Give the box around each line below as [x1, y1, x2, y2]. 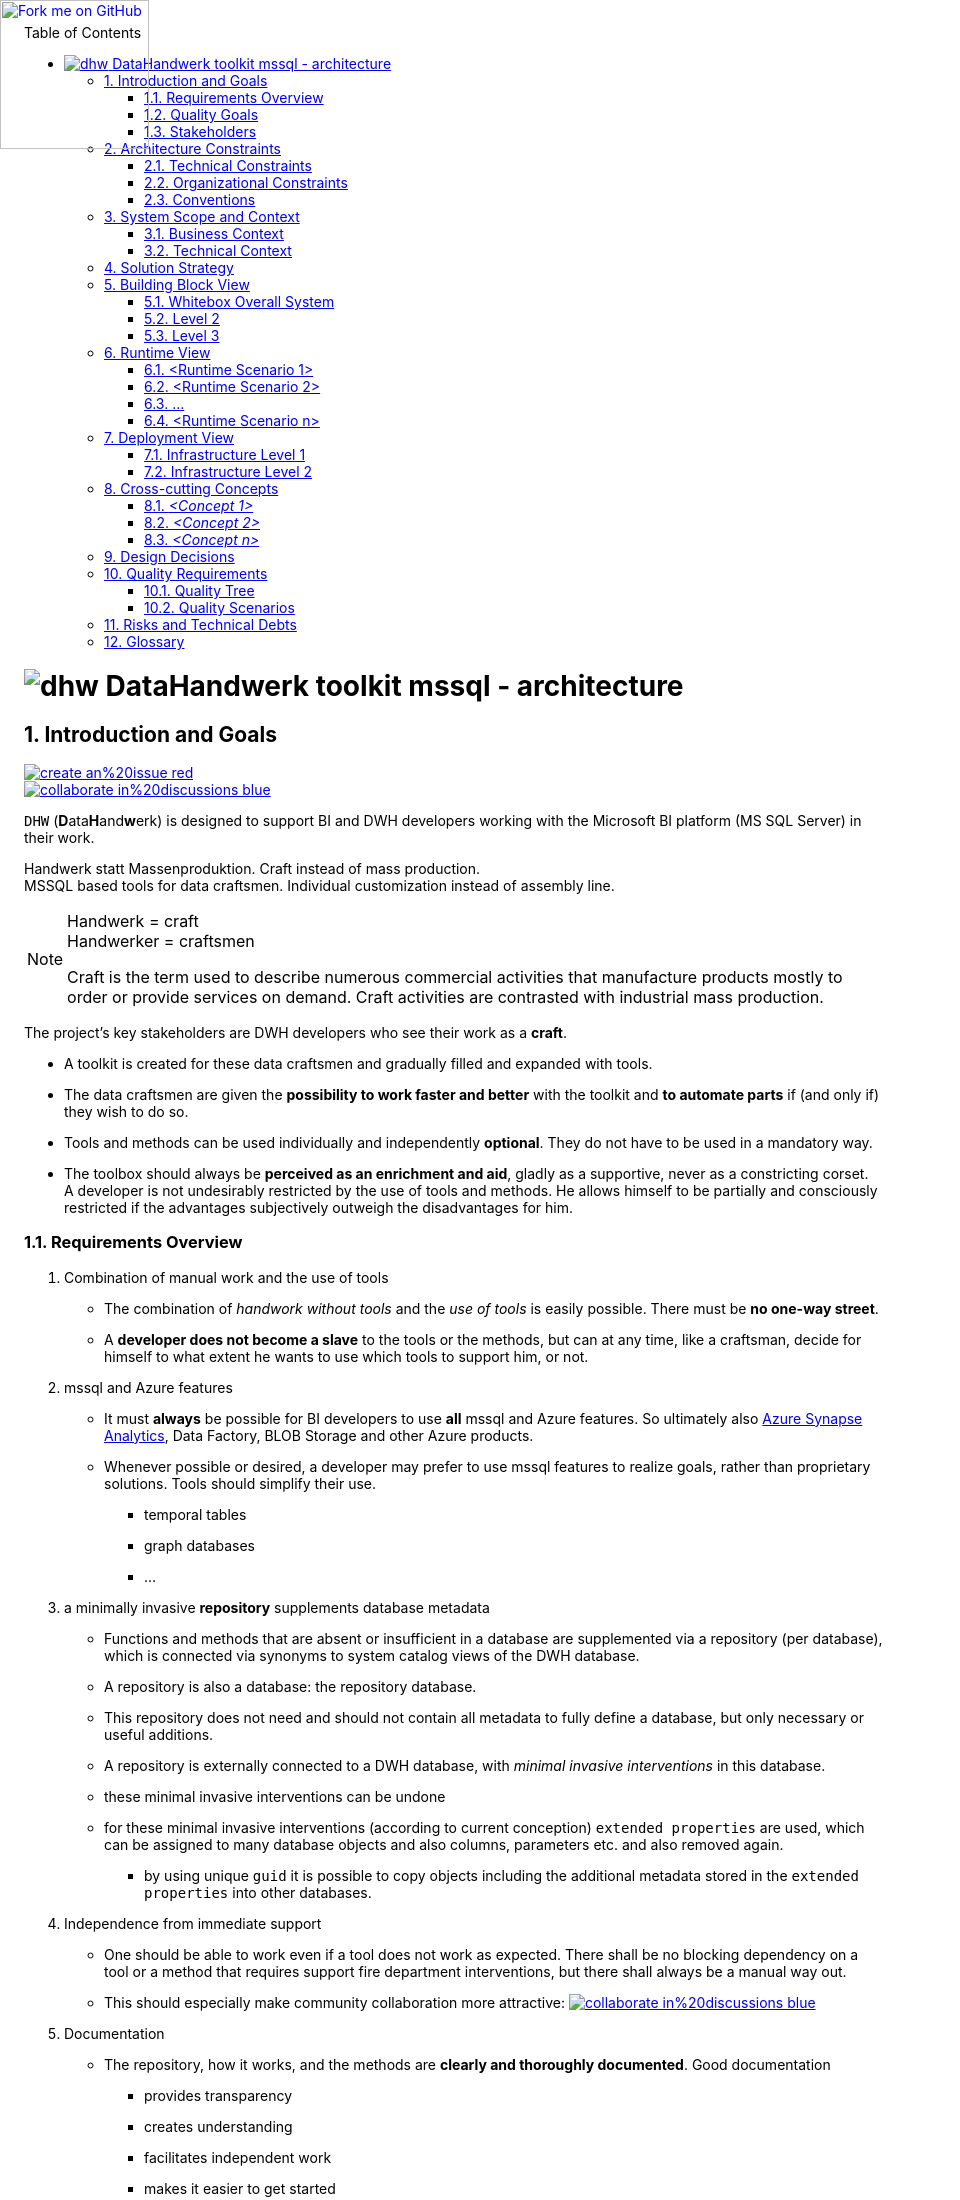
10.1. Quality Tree [144, 582, 255, 599]
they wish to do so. [64, 1102, 189, 1120]
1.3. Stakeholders [144, 123, 257, 140]
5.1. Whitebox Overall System [144, 293, 335, 310]
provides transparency [144, 2086, 293, 2104]
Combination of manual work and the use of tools [64, 1268, 389, 1286]
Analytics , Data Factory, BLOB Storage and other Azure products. [104, 1426, 534, 1444]
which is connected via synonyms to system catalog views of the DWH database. [104, 1646, 640, 1664]
